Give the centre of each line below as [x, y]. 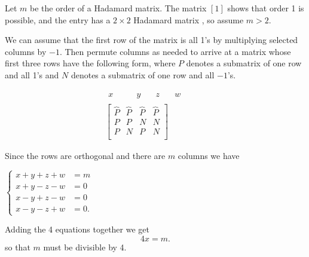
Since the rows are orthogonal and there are [85, 155]
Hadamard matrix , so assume [189, 19]
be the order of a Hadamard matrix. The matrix [118, 8]
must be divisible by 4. [85, 247]
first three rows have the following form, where [90, 63]
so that [18, 247]
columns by [26, 51]
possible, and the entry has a [58, 19]
